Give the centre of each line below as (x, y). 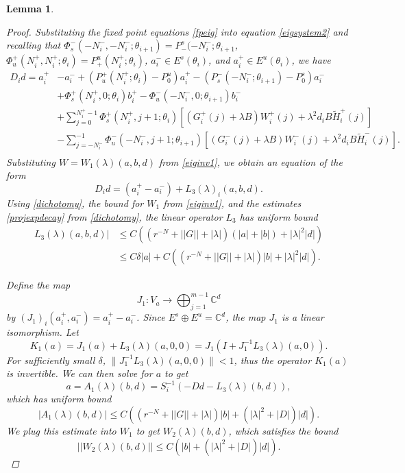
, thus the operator (273, 360)
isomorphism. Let (42, 332)
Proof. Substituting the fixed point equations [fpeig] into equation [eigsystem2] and (177, 31)
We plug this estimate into (61, 430)
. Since (151, 317)
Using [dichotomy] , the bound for (75, 203)
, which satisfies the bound (283, 430)
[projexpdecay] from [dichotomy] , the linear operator (114, 216)
